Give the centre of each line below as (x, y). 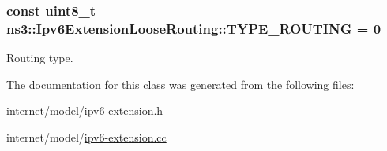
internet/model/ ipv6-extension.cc (86, 136)
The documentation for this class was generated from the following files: (180, 84)
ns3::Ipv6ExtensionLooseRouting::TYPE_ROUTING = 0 (194, 28)
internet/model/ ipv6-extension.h (85, 110)
